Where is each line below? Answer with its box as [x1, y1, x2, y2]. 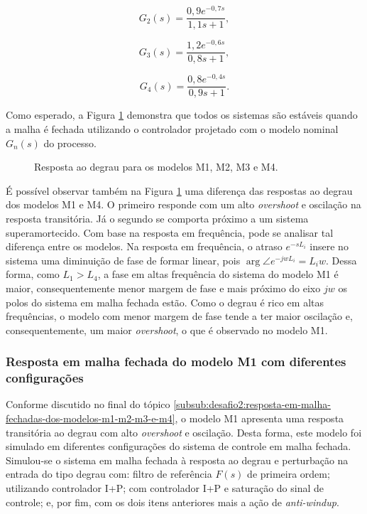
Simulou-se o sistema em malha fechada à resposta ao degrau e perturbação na [6, 452, 349, 467]
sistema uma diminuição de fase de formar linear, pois [6, 252, 241, 267]
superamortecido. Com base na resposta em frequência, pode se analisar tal [6, 225, 334, 240]
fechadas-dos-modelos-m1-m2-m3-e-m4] [6, 411, 175, 426]
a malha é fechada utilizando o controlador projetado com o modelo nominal [6, 122, 339, 136]
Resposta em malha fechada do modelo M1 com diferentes [6, 353, 346, 370]
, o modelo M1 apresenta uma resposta [175, 411, 344, 426]
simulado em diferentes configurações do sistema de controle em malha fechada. [6, 439, 351, 454]
